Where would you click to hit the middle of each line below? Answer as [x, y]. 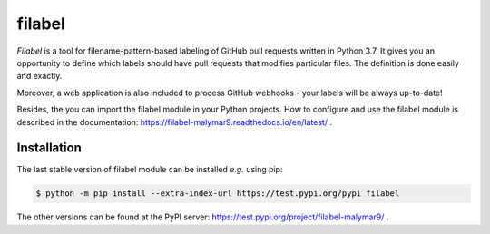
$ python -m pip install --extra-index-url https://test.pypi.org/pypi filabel [218, 194]
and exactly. [39, 76]
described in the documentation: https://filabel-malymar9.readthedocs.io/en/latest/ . [175, 122]
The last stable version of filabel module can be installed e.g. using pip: [150, 170]
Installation [49, 148]
